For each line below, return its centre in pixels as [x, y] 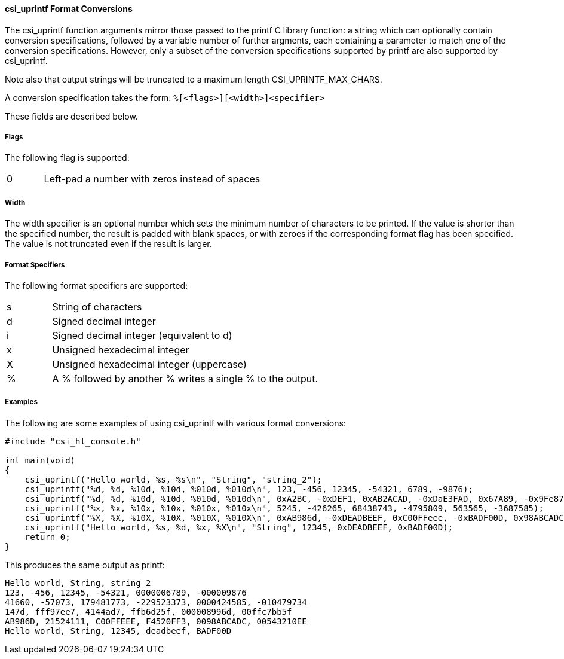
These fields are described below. [71, 116]
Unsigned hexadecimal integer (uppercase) [149, 364]
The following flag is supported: [67, 158]
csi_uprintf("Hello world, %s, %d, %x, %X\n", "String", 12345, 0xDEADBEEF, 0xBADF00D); [239, 527]
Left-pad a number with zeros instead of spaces [152, 179]
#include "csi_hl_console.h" [73, 441]
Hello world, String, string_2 [78, 583]
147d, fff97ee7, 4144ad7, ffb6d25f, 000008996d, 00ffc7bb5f [148, 611]
